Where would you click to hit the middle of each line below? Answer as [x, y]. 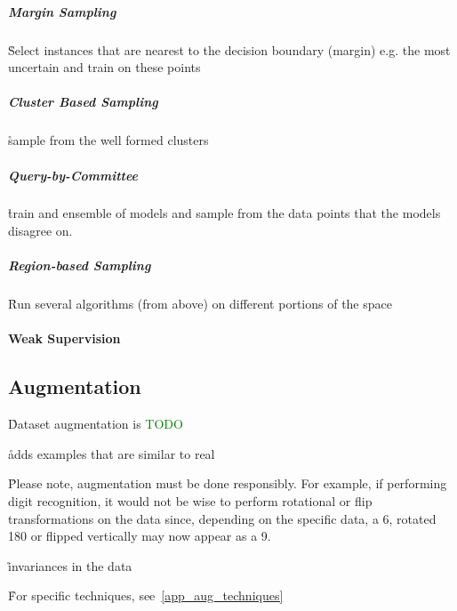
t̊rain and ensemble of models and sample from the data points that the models [224, 213]
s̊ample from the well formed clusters [108, 140]
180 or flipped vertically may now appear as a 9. [140, 536]
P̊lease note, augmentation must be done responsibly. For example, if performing [228, 483]
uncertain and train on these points [104, 67]
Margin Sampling [62, 11]
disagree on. [40, 231]
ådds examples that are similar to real [112, 453]
